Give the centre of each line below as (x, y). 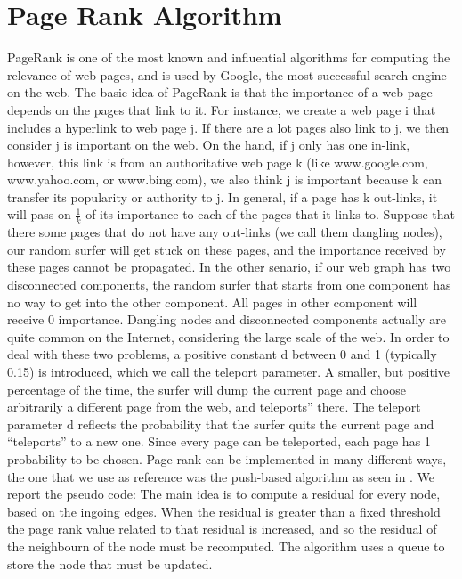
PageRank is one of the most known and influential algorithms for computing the (229, 57)
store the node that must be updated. (110, 563)
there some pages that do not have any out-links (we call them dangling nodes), (225, 232)
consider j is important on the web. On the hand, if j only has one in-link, (209, 145)
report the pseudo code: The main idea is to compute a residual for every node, (224, 494)
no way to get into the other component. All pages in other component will (212, 302)
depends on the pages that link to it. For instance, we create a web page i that (222, 109)
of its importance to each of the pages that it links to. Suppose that (271, 214)
